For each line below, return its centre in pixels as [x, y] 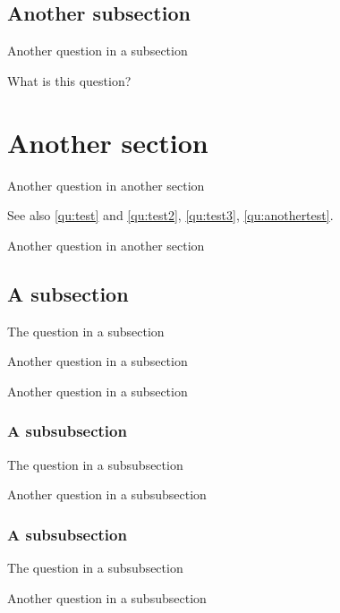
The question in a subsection [86, 331]
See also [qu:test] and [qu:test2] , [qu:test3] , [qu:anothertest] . [170, 215]
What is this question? [69, 80]
